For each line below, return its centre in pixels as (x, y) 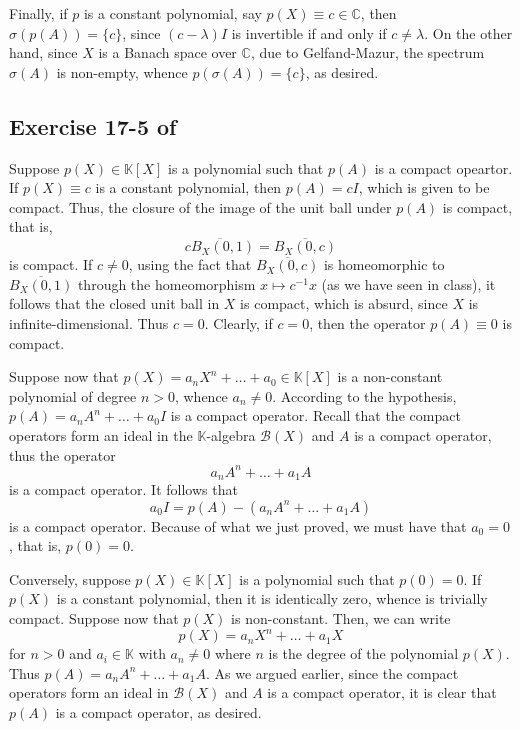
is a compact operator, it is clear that (382, 692)
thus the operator (62, 454)
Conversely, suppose (70, 578)
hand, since (43, 52)
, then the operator (367, 322)
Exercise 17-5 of (93, 125)
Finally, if (38, 13)
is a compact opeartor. (443, 167)
